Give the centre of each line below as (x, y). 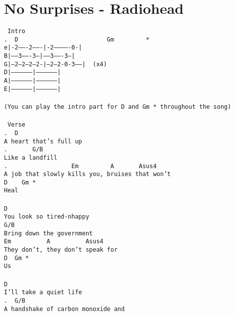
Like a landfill (31, 157)
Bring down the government (48, 233)
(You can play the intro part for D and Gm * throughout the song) (118, 107)
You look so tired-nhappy (47, 217)
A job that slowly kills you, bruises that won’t (88, 174)
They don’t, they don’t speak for (61, 250)
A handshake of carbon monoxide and (64, 309)
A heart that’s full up (43, 141)
